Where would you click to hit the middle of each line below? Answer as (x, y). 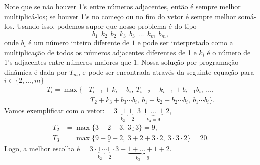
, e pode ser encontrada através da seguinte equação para (166, 72)
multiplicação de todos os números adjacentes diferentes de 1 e (100, 52)
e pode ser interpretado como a (185, 42)
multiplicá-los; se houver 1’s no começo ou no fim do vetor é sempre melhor (120, 16)
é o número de (229, 52)
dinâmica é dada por (36, 72)
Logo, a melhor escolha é (42, 148)
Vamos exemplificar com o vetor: (54, 110)
